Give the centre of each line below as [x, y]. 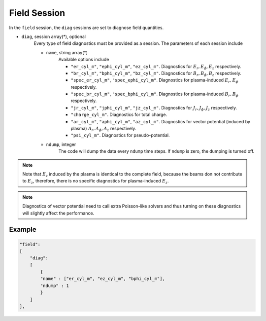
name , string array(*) [67, 52]
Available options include [84, 60]
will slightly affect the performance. [58, 213]
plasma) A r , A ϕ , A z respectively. [103, 129]
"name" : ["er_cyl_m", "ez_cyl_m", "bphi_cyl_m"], [102, 279]
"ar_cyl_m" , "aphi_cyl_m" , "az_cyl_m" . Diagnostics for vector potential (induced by [161, 121]
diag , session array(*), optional [54, 36]
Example [23, 230]
